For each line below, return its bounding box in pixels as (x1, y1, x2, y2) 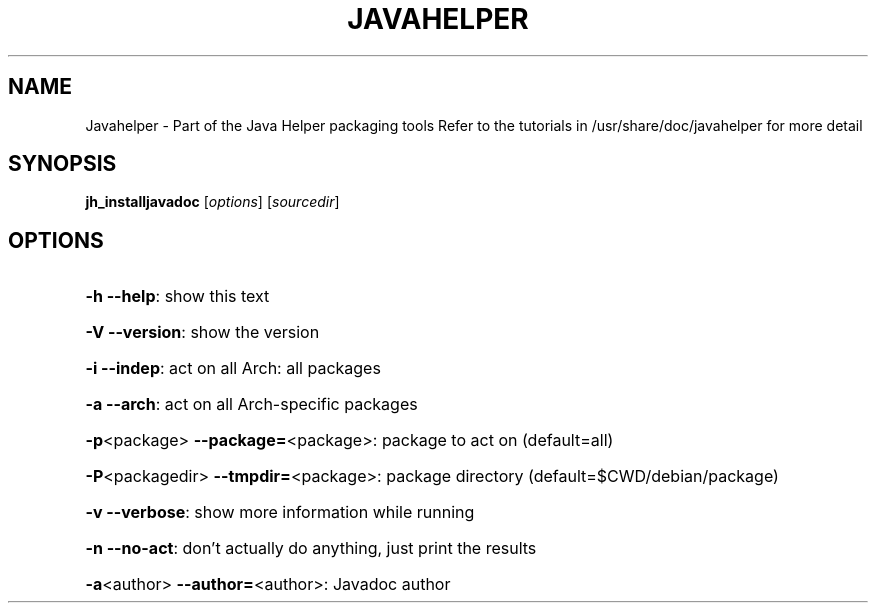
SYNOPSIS (8, 151, 117, 177)
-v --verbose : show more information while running (85, 502, 475, 523)
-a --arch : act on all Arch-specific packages (85, 394, 418, 415)
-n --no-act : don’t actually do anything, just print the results (85, 538, 537, 559)
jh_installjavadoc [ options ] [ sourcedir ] (85, 193, 340, 211)
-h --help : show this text (85, 286, 270, 307)
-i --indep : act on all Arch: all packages (85, 358, 381, 379)
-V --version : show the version (85, 322, 320, 343)
